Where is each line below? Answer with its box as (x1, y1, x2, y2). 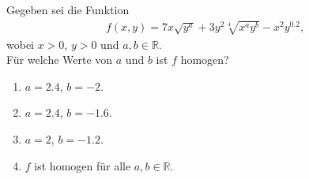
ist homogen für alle (34, 157, 131, 173)
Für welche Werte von (6, 51, 113, 68)
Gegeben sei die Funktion (6, 2, 130, 18)
